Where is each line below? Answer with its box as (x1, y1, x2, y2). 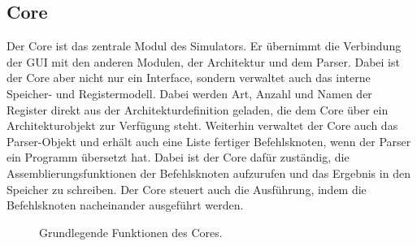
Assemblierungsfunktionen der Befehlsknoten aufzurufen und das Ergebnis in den (7, 164, 410, 181)
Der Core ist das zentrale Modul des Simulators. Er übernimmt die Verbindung (7, 37, 402, 54)
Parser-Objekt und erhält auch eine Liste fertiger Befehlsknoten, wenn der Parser (7, 132, 411, 149)
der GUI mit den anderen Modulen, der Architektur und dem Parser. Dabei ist (7, 53, 400, 70)
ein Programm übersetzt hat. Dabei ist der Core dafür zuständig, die (7, 149, 350, 166)
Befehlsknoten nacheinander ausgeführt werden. (7, 196, 244, 214)
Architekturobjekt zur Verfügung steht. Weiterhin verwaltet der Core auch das (7, 117, 398, 134)
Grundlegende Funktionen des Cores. (39, 223, 223, 240)
